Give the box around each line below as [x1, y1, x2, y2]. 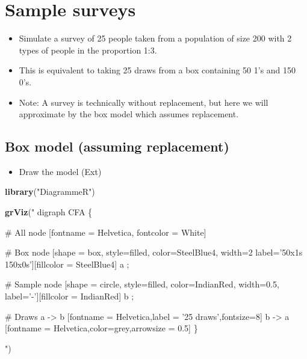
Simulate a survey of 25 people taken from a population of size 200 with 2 [19, 32, 292, 44]
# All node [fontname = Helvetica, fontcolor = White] [5, 226, 206, 238]
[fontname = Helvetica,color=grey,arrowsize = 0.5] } [5, 322, 198, 334]
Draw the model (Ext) [19, 165, 102, 177]
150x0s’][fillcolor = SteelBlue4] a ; [5, 257, 129, 270]
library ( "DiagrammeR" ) [5, 185, 95, 198]
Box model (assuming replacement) [5, 137, 229, 156]
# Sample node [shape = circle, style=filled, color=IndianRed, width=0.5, [5, 278, 279, 290]
